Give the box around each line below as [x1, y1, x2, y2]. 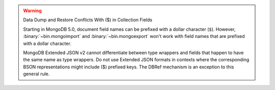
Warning [23, 8, 42, 14]
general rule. [23, 71, 50, 77]
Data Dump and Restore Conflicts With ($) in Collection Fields [23, 17, 153, 23]
